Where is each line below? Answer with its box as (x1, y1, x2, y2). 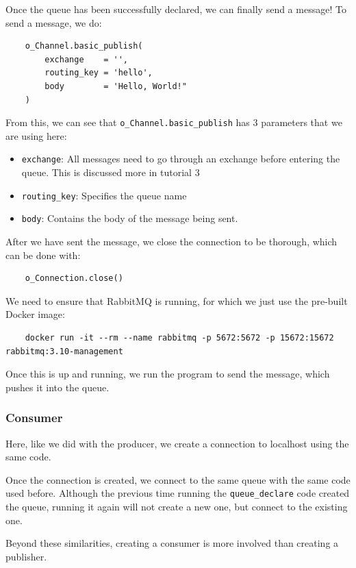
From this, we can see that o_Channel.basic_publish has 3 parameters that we (5, 115, 342, 129)
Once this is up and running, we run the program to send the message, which (5, 367, 330, 381)
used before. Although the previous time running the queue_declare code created (5, 486, 350, 500)
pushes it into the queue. (5, 380, 110, 394)
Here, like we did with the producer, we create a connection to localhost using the (5, 436, 349, 450)
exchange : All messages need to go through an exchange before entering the (21, 151, 340, 166)
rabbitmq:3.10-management (5, 346, 123, 356)
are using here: (5, 128, 67, 143)
